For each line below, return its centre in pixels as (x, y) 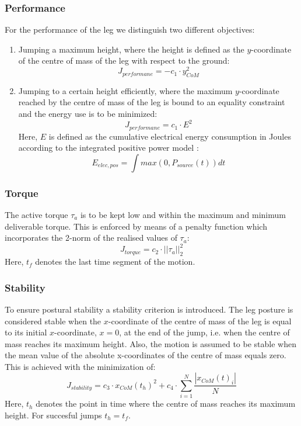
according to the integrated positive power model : (108, 148)
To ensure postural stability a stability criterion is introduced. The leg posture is (149, 309)
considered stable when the (53, 321)
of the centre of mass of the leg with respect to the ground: (124, 60)
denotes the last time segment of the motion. (115, 262)
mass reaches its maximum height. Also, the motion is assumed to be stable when (150, 343)
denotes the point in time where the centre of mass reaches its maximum (166, 404)
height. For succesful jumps (53, 415)
